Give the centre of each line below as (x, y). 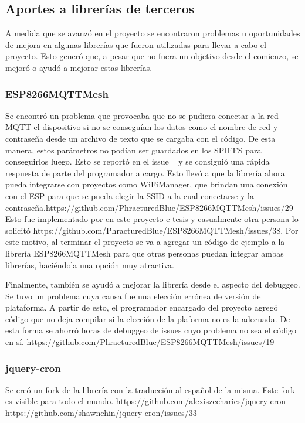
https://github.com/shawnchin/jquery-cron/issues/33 (101, 413)
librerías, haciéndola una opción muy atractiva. (90, 265)
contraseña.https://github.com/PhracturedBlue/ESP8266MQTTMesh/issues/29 (149, 207)
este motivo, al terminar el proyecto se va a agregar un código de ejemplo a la (145, 242)
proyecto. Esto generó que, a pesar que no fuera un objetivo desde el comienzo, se (152, 56)
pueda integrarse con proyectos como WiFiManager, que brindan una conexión (147, 184)
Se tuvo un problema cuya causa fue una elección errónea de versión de (133, 296)
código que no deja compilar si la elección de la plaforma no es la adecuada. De (148, 318)
